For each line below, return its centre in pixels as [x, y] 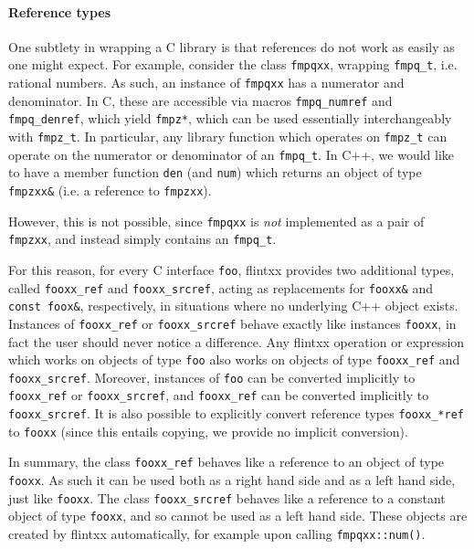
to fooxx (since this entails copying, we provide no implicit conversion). [208, 431]
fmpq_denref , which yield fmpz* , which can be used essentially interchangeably [230, 118]
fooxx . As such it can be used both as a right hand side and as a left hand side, [232, 480]
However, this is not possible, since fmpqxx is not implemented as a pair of [216, 221]
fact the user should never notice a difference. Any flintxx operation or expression [237, 341]
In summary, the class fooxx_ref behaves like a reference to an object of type [226, 462]
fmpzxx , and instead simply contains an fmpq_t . [142, 239]
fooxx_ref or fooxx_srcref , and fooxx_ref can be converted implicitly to [219, 395]
